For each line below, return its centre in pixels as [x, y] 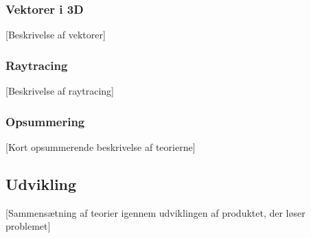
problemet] [28, 226]
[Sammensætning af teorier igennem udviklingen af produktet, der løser [155, 212]
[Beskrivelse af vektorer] [56, 35]
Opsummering [45, 121]
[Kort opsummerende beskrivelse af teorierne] [101, 146]
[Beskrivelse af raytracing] [60, 91]
